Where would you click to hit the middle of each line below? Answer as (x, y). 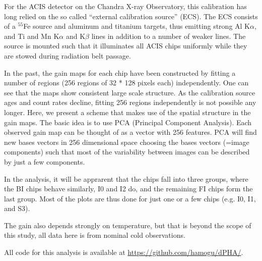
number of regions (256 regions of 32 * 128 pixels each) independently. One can (126, 83)
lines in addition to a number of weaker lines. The (169, 36)
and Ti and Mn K (32, 36)
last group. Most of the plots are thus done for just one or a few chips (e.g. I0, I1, (130, 198)
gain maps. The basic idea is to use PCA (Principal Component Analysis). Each (128, 122)
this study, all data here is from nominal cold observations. (95, 235)
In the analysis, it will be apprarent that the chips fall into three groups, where (126, 178)
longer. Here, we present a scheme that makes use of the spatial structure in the (127, 112)
